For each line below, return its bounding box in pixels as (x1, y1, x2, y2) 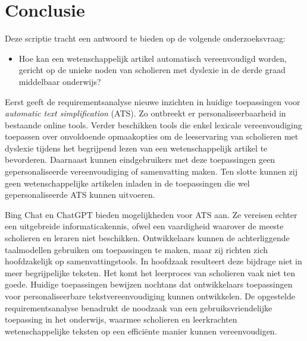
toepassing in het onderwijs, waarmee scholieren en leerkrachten (5, 313, 237, 326)
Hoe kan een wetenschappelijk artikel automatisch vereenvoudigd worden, (18, 52, 287, 64)
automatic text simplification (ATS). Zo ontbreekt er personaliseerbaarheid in (5, 107, 286, 119)
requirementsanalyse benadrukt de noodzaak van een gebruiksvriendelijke (5, 301, 272, 314)
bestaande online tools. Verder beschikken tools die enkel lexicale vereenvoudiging (5, 118, 302, 131)
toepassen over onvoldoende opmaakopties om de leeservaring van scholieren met (5, 130, 299, 143)
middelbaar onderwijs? (18, 75, 101, 87)
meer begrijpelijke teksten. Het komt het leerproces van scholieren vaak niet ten (5, 266, 296, 279)
